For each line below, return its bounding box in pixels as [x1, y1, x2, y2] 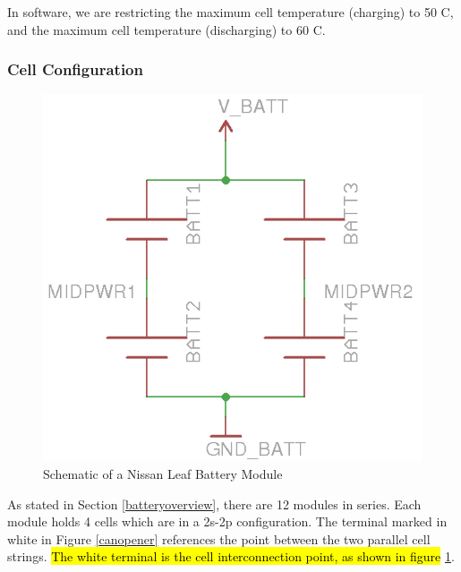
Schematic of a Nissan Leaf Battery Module [43, 465, 283, 483]
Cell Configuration [7, 58, 143, 81]
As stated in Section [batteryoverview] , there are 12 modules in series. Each [7, 494, 422, 513]
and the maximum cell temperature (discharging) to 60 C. [7, 20, 326, 38]
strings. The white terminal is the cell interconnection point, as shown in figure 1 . [7, 547, 455, 566]
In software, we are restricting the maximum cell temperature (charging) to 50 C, [7, 3, 454, 21]
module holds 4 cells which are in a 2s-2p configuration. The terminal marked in [7, 512, 448, 531]
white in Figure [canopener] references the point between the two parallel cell [7, 529, 431, 548]
